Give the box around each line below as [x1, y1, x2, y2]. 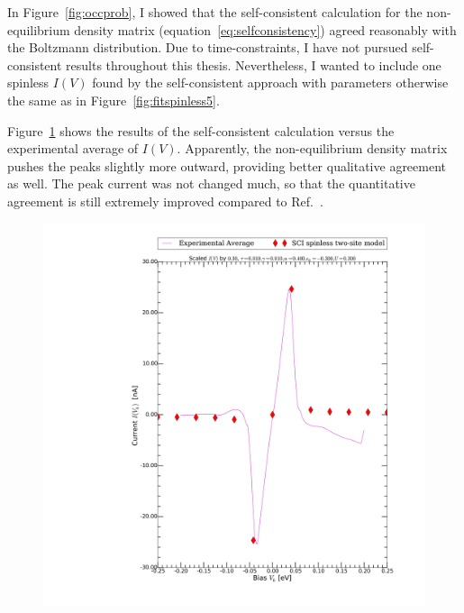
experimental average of [7, 139, 139, 158]
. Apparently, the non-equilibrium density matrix [177, 139, 448, 158]
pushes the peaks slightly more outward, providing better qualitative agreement [7, 156, 447, 175]
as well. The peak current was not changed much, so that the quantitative [7, 174, 415, 193]
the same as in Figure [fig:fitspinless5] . [7, 90, 220, 109]
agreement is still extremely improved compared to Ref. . [7, 191, 323, 210]
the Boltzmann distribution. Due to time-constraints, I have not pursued [7, 38, 408, 57]
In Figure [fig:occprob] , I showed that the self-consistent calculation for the [7, 3, 423, 21]
